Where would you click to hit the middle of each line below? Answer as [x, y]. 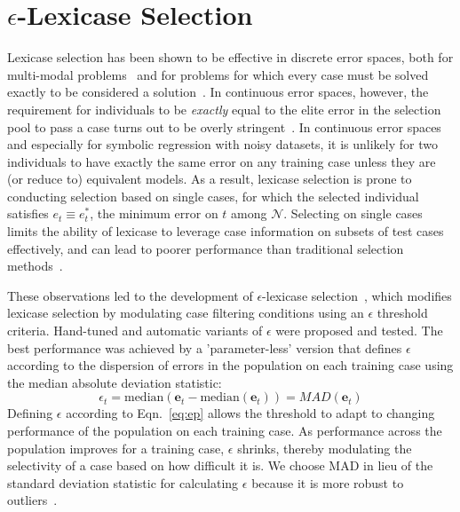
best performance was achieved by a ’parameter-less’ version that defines [205, 347]
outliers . [32, 500]
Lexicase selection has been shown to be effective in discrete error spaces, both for [230, 57]
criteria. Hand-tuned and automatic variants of [135, 331]
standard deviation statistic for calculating [123, 482]
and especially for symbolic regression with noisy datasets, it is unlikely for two [222, 144]
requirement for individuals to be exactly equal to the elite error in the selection [224, 109]
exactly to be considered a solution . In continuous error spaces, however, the [218, 92]
